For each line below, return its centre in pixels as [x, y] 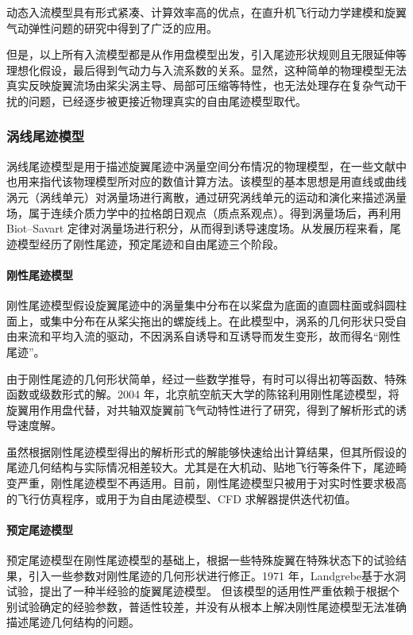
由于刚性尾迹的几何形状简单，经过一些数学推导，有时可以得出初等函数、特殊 [206, 378]
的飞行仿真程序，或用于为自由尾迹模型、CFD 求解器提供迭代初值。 [181, 498]
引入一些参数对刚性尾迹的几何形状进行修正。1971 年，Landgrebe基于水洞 [217, 575]
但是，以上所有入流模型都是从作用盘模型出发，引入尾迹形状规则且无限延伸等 [206, 54]
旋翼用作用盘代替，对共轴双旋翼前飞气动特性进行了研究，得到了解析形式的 [201, 409]
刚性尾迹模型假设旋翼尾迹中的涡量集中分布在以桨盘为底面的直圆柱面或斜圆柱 [206, 305]
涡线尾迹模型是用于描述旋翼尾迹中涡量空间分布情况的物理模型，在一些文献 [201, 165]
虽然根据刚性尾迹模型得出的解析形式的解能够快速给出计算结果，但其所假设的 [206, 451]
